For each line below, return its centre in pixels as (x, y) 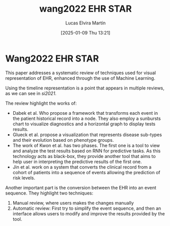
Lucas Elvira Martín (86, 23)
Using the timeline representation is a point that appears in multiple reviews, (85, 88)
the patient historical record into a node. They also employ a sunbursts (87, 118)
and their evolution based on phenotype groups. (63, 140)
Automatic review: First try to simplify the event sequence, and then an (87, 208)
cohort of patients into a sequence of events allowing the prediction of (86, 172)
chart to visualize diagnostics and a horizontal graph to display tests (84, 124)
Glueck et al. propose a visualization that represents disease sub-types (87, 135)
